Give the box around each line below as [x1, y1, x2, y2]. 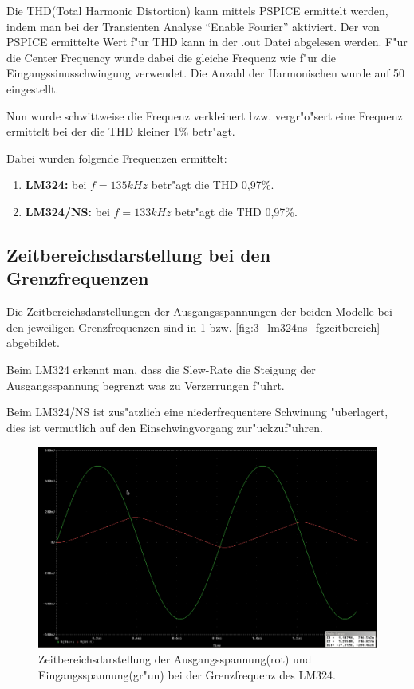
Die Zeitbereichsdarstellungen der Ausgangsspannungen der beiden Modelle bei [6, 303, 392, 320]
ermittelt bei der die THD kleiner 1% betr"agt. [6, 123, 235, 140]
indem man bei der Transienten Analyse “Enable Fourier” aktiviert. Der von [6, 18, 380, 34]
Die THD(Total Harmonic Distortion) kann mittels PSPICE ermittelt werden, [6, 2, 388, 18]
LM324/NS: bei [25, 203, 110, 219]
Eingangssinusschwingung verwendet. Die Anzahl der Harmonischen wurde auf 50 [6, 65, 405, 81]
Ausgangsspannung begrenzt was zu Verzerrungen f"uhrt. [6, 376, 285, 393]
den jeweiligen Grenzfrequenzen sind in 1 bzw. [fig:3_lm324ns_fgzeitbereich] [6, 318, 380, 335]
